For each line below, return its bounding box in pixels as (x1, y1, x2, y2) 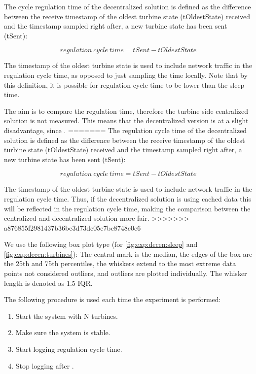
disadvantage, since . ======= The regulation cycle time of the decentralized (4, 125, 247, 135)
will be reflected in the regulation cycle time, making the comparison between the (4, 203, 251, 213)
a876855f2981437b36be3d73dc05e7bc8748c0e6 (4, 222, 141, 233)
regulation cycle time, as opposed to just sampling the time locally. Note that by (4, 69, 248, 80)
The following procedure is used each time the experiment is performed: (4, 294, 221, 305)
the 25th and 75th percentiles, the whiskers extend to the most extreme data (4, 258, 236, 269)
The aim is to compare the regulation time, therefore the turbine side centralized (4, 105, 249, 116)
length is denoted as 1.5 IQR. (4, 277, 93, 288)
